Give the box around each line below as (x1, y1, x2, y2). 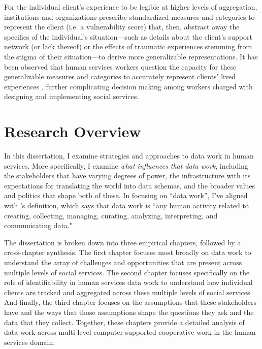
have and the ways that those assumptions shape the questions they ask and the (4, 306, 254, 317)
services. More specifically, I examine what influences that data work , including (4, 160, 248, 171)
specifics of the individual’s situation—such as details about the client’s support (4, 31, 252, 42)
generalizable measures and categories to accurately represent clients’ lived (4, 71, 236, 82)
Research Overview (4, 121, 141, 142)
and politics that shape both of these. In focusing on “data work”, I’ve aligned (4, 190, 248, 201)
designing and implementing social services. (4, 91, 139, 102)
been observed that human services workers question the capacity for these (4, 61, 237, 72)
